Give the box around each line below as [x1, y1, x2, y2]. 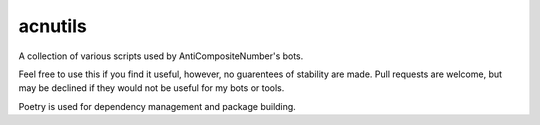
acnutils [18, 15, 87, 37]
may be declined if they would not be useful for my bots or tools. [18, 82, 285, 94]
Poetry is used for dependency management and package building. [18, 100, 297, 112]
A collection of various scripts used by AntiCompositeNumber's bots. [18, 50, 304, 62]
